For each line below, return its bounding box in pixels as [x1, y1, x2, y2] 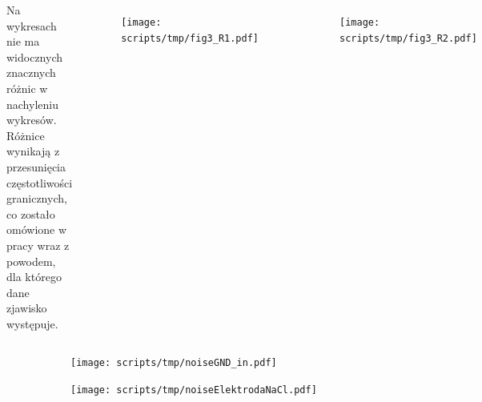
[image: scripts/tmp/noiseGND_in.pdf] [70, 357, 277, 369]
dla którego [6, 268, 62, 285]
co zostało [6, 205, 55, 222]
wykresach [6, 17, 57, 34]
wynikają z [6, 143, 60, 159]
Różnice [6, 127, 45, 143]
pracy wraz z [6, 236, 70, 253]
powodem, [6, 252, 56, 269]
